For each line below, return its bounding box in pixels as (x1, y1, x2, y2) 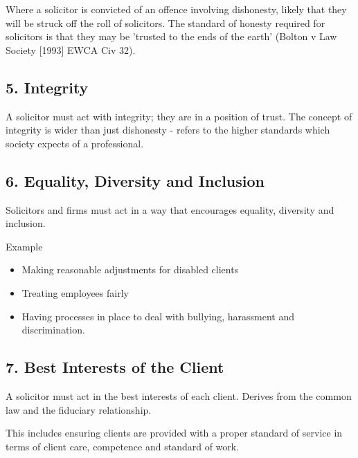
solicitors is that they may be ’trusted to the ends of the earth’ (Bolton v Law (6, 29, 337, 44)
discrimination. (21, 322, 85, 337)
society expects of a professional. (6, 136, 144, 150)
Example (6, 239, 43, 253)
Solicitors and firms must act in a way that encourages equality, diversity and (6, 202, 334, 217)
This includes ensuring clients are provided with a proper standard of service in (6, 425, 343, 440)
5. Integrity (6, 76, 89, 98)
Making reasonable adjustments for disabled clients (21, 262, 239, 277)
